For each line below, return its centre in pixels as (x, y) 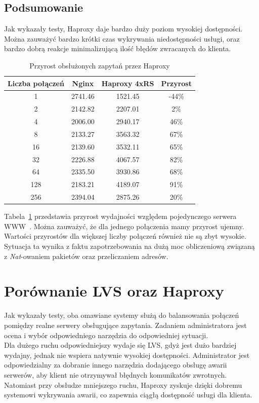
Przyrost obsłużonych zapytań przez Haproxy (100, 65)
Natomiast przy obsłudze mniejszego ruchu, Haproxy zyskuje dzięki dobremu (123, 384)
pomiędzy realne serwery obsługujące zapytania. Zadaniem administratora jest (125, 325)
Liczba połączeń (36, 83)
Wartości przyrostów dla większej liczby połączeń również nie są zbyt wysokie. (125, 236)
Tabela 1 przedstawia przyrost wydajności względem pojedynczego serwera (120, 216)
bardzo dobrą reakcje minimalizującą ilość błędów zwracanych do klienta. (118, 48)
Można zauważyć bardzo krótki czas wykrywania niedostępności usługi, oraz (122, 38)
